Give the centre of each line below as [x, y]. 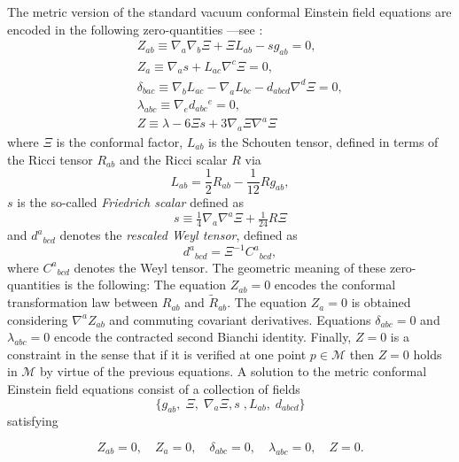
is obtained [381, 302]
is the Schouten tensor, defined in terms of [323, 141]
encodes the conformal [335, 285]
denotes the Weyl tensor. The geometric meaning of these [230, 267]
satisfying [33, 421]
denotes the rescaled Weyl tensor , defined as [179, 235]
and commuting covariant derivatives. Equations [240, 319]
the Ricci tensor [50, 159]
